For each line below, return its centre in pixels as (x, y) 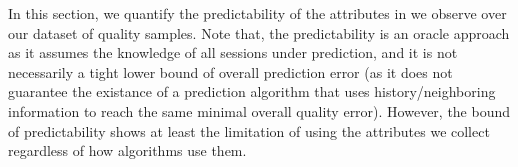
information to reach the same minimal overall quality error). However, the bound (259, 110)
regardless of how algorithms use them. (127, 150)
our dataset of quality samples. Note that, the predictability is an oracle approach (259, 32)
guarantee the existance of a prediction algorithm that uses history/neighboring (252, 91)
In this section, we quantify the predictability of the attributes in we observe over (257, 13)
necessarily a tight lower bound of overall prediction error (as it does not (230, 71)
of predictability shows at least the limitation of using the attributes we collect (249, 130)
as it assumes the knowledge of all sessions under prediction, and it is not (233, 52)
